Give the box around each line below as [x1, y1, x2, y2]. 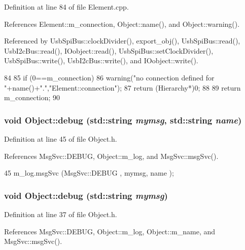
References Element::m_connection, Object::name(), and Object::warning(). [4, 18, 240, 29]
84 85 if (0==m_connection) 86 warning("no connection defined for [4, 72, 215, 82]
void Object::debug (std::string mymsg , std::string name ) [4, 113, 242, 126]
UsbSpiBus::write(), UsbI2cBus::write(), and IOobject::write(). [4, 55, 198, 66]
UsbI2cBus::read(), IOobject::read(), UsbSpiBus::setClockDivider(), [4, 45, 214, 56]
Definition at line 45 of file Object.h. [4, 133, 117, 144]
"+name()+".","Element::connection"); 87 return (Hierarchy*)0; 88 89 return [4, 82, 241, 93]
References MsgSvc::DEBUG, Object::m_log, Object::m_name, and [4, 226, 216, 236]
